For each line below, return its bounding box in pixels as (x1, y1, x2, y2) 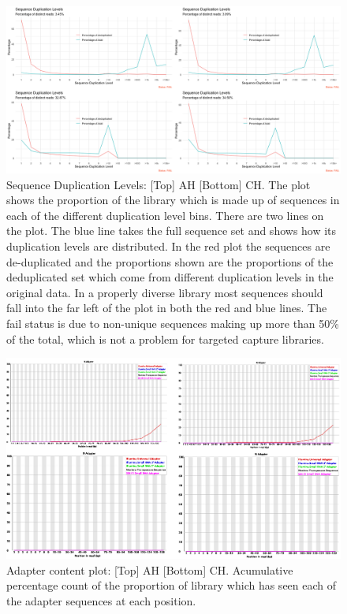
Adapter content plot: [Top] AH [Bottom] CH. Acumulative (6, 561, 293, 578)
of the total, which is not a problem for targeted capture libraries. (6, 330, 324, 347)
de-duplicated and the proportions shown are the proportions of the (6, 253, 334, 270)
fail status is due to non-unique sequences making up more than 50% (6, 314, 339, 331)
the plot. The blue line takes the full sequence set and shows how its (6, 222, 337, 239)
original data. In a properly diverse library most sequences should (6, 284, 323, 300)
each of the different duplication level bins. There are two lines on (6, 207, 324, 223)
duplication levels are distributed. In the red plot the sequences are (6, 237, 330, 254)
